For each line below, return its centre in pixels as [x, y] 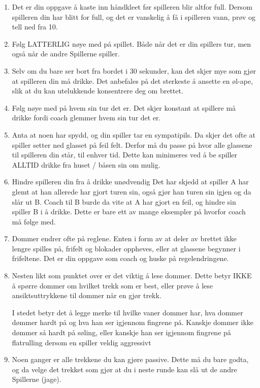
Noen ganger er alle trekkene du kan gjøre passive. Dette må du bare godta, [130, 359]
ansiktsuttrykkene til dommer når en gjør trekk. [87, 295]
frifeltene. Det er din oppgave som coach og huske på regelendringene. [120, 258]
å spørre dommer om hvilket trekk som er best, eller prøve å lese [112, 285]
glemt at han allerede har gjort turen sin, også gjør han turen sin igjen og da [132, 191]
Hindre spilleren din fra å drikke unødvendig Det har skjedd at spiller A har [130, 182]
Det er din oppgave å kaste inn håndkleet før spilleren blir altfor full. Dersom [132, 7]
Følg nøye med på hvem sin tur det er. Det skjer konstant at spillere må [124, 107]
